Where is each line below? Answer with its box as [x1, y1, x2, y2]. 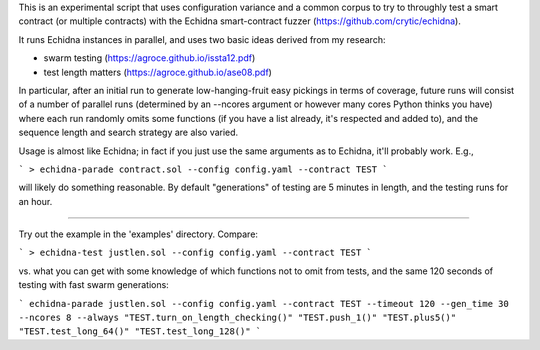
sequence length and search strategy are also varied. [18, 126, 239, 139]
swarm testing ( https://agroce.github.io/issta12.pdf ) [43, 52, 256, 64]
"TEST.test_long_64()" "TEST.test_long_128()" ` [18, 326, 262, 337]
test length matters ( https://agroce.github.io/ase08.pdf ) [43, 66, 272, 78]
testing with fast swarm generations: [18, 279, 169, 291]
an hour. [18, 195, 53, 207]
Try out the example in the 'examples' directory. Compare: [18, 228, 259, 240]
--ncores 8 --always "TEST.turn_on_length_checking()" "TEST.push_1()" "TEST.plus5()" [18, 312, 457, 324]
